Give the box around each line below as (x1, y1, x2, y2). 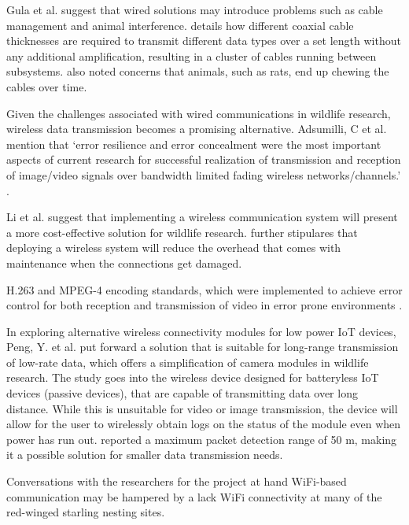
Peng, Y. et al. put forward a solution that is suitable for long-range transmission (6, 338, 399, 355)
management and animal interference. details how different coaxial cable (6, 17, 354, 33)
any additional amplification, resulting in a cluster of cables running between (6, 47, 377, 64)
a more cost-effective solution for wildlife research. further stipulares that (6, 224, 358, 240)
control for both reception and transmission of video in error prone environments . (6, 297, 403, 313)
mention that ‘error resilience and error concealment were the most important (6, 135, 381, 152)
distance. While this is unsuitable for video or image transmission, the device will (6, 400, 398, 416)
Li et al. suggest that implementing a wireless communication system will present (6, 209, 398, 225)
